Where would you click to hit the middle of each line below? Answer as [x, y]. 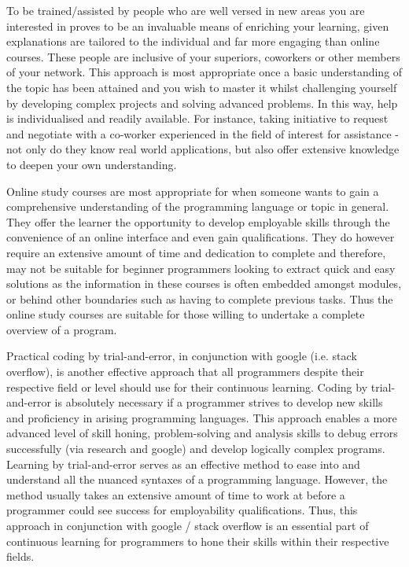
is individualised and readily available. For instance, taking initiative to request [197, 118]
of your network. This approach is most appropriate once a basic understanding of [204, 72]
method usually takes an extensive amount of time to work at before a [176, 494]
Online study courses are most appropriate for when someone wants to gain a [193, 191]
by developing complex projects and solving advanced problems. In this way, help [202, 103]
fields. [20, 556]
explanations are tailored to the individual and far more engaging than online [193, 41]
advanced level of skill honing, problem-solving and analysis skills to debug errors [202, 433]
